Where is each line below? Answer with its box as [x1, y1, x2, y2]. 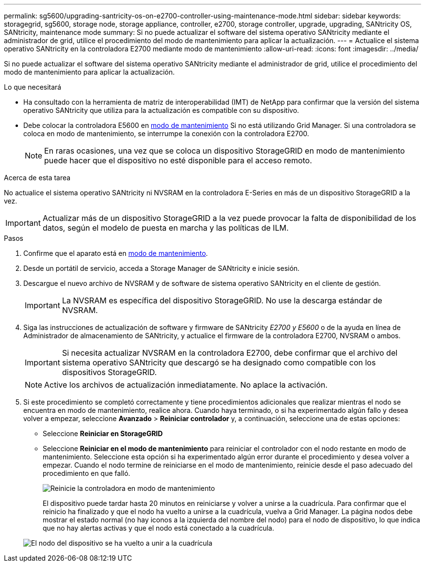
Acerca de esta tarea [4, 173, 71, 182]
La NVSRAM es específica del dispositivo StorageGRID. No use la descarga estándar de [62, 296, 382, 305]
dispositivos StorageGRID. [62, 367, 157, 377]
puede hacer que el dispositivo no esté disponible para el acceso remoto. [44, 156, 312, 165]
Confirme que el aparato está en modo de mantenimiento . [23, 249, 208, 257]
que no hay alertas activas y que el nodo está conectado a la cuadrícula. [43, 524, 274, 532]
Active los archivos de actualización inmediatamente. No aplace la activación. [44, 380, 328, 390]
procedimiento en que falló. [43, 469, 131, 477]
